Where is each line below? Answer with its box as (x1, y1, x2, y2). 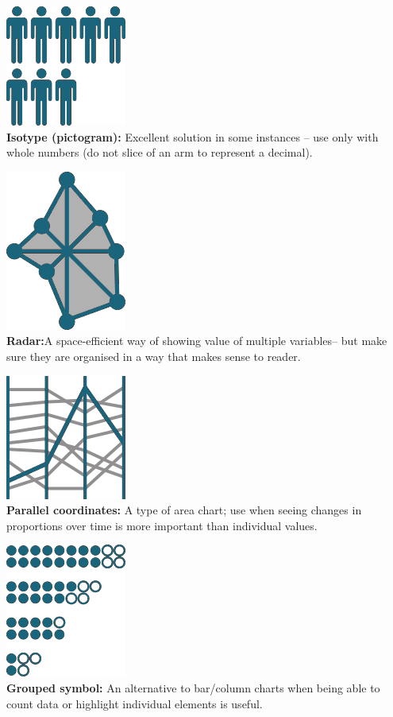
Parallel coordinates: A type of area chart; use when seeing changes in (6, 502, 362, 518)
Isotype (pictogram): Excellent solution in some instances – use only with (6, 128, 379, 145)
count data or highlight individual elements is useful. (6, 695, 263, 711)
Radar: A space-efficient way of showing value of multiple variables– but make (6, 332, 387, 349)
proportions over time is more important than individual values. (6, 517, 318, 533)
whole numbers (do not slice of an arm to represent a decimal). (6, 144, 313, 161)
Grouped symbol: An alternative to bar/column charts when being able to (6, 679, 380, 696)
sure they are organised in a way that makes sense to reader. (6, 347, 301, 364)
